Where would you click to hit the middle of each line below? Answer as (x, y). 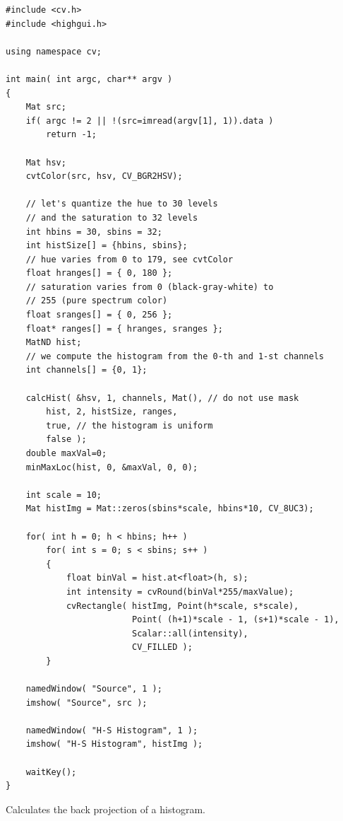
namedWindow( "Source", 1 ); (94, 689)
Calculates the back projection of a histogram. (106, 809)
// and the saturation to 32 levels (112, 217)
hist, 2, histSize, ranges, (112, 412)
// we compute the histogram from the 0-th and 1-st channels (175, 356)
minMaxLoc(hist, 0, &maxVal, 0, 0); (112, 467)
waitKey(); (51, 772)
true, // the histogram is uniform (130, 425)
